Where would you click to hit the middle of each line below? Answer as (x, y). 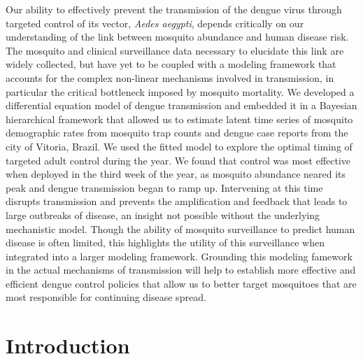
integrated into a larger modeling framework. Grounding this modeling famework (179, 256)
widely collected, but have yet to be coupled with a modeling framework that (171, 64)
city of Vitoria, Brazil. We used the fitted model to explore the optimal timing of (179, 146)
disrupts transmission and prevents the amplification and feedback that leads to (177, 201)
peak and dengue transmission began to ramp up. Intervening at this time (164, 187)
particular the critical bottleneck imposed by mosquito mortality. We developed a (180, 91)
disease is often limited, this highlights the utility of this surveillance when (165, 242)
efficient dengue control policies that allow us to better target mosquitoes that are (181, 283)
